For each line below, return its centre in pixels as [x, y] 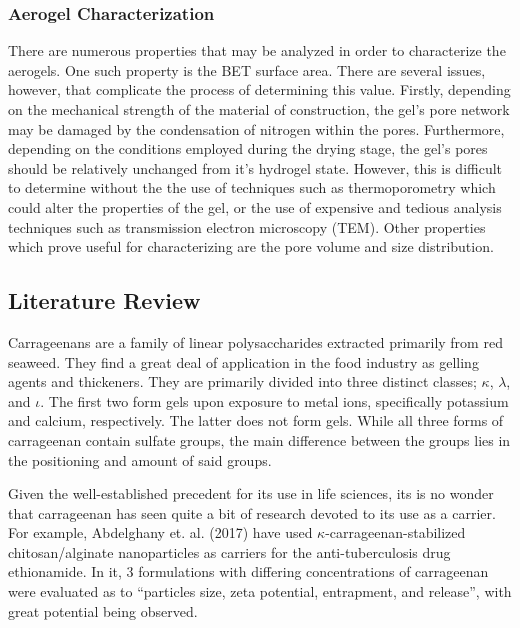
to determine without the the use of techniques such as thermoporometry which [252, 187]
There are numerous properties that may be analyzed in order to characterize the [257, 50]
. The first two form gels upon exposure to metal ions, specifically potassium [274, 400]
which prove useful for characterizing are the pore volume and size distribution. [251, 246]
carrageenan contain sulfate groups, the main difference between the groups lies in [259, 439]
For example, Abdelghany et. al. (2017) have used [160, 532]
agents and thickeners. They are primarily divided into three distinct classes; [242, 381]
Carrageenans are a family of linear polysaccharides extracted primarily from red [255, 341]
